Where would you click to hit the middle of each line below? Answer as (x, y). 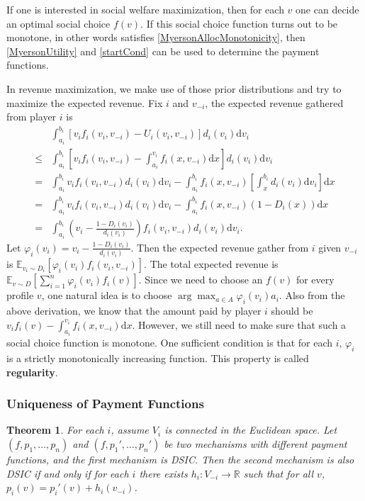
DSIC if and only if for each (68, 473)
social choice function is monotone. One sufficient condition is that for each (169, 343)
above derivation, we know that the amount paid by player (134, 311)
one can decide (327, 9)
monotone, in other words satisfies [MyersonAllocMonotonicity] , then (156, 37)
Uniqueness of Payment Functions (105, 404)
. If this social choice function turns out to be (239, 23)
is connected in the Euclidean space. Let (251, 430)
